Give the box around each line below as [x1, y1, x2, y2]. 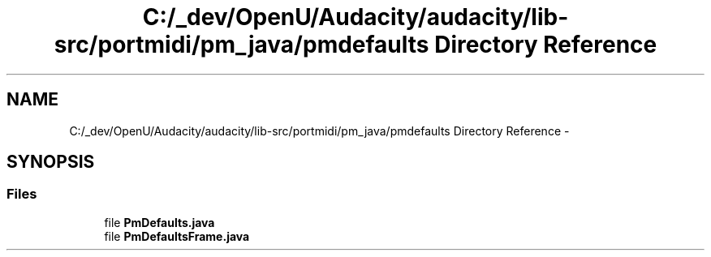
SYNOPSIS [6, 152, 95, 173]
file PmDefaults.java [104, 215, 215, 229]
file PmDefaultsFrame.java [104, 229, 250, 243]
